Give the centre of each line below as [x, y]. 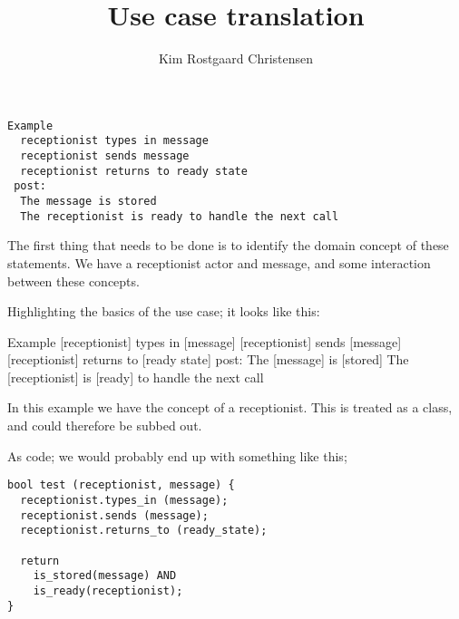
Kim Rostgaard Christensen [236, 58]
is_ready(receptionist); [108, 590]
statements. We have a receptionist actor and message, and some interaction [219, 262]
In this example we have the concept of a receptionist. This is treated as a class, [230, 407]
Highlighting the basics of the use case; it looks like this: [164, 311]
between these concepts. [73, 280]
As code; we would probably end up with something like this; [177, 455]
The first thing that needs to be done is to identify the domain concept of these [228, 245]
